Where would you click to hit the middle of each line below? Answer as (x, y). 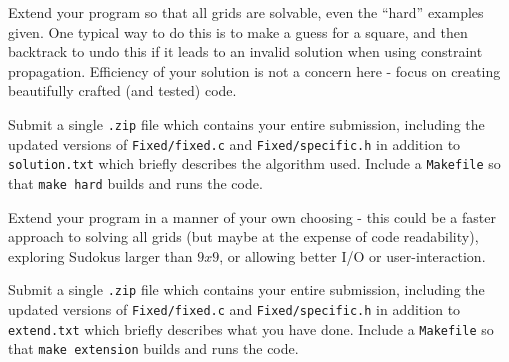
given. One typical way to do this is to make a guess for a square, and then (238, 31)
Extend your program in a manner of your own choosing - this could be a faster (252, 216)
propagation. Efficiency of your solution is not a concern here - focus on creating (254, 70)
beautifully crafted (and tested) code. (122, 90)
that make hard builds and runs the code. (135, 182)
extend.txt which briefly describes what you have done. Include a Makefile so (251, 328)
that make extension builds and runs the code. (153, 348)
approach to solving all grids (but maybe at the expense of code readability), (243, 236)
